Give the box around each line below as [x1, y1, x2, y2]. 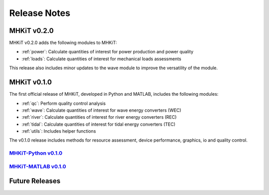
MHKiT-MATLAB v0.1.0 [9, 163, 66, 170]
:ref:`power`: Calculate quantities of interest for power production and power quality [21, 49, 194, 55]
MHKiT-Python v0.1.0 [9, 150, 62, 157]
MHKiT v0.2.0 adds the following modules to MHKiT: [9, 40, 117, 46]
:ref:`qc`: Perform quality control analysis [21, 100, 106, 106]
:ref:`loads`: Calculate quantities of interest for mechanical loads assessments [21, 55, 181, 62]
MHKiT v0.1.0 [9, 78, 52, 87]
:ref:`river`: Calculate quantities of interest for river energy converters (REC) [21, 114, 177, 120]
